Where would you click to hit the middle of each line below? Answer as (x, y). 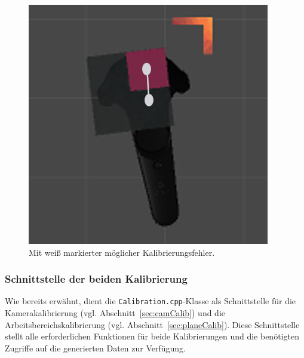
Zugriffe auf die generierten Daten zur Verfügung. (95, 348)
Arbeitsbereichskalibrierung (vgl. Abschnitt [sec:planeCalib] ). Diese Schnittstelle (152, 324)
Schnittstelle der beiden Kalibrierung (96, 279)
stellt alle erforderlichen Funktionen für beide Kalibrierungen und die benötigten (152, 336)
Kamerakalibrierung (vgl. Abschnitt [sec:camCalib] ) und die (115, 313)
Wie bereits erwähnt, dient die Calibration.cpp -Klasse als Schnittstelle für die (151, 301)
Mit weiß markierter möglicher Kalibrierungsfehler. (122, 252)
